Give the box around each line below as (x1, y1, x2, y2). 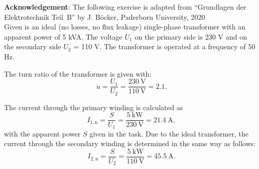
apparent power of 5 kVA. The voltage (4, 31, 122, 42)
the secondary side (4, 41, 61, 52)
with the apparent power (4, 128, 80, 139)
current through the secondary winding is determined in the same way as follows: (4, 138, 256, 149)
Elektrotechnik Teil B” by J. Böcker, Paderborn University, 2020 (4, 11, 205, 22)
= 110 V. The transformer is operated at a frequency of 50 (73, 41, 255, 52)
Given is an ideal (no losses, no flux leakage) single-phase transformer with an (4, 21, 246, 32)
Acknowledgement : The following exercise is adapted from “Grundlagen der (4, 2, 246, 12)
